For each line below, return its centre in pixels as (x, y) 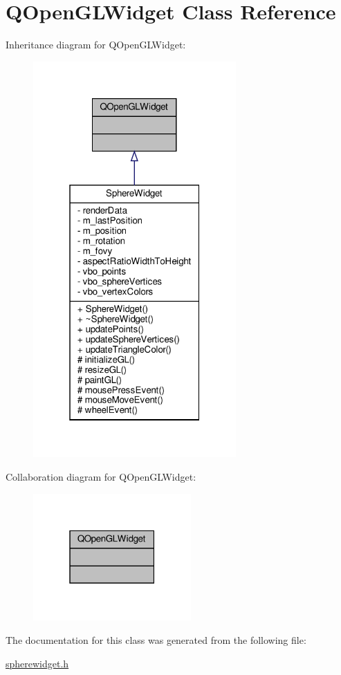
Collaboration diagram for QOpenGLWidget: (101, 476)
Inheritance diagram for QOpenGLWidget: (96, 45)
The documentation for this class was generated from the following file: (156, 640)
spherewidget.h (37, 663)
